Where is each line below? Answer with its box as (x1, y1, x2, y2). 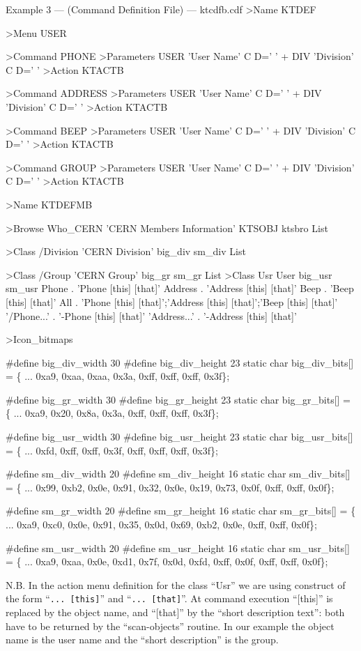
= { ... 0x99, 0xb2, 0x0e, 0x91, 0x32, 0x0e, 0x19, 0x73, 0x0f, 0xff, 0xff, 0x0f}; (6, 480, 335, 494)
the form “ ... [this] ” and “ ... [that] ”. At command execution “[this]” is (6, 591, 333, 606)
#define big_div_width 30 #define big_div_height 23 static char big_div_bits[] (6, 355, 354, 369)
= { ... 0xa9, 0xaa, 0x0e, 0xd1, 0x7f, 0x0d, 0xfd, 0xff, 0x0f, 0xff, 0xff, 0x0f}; (6, 554, 328, 569)
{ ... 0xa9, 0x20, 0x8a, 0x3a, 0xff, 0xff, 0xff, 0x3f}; (6, 406, 219, 420)
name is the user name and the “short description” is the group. (6, 632, 279, 647)
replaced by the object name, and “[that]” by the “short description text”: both (6, 605, 345, 620)
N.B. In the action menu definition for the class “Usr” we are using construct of (6, 577, 346, 592)
